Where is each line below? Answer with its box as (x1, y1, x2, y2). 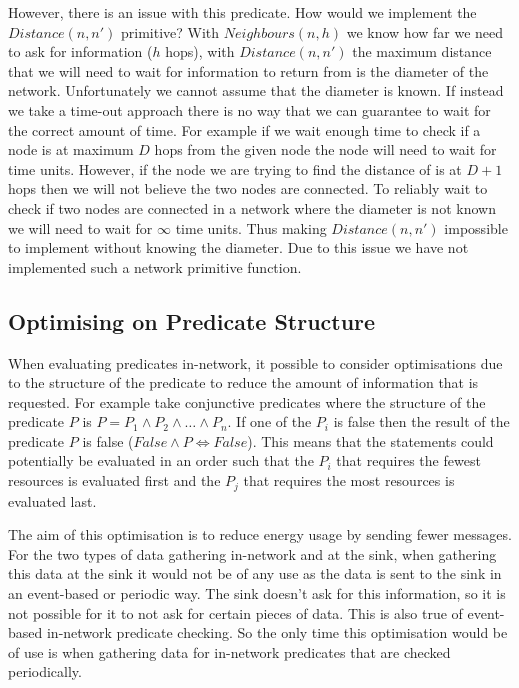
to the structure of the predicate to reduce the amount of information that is (8, 372, 479, 393)
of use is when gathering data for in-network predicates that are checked (8, 641, 451, 662)
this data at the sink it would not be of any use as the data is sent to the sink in (8, 563, 502, 584)
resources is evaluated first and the (8, 470, 221, 491)
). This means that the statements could (247, 430, 494, 451)
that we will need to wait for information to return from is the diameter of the (8, 60, 489, 81)
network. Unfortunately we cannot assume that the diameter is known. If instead (8, 80, 504, 101)
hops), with (165, 41, 235, 62)
